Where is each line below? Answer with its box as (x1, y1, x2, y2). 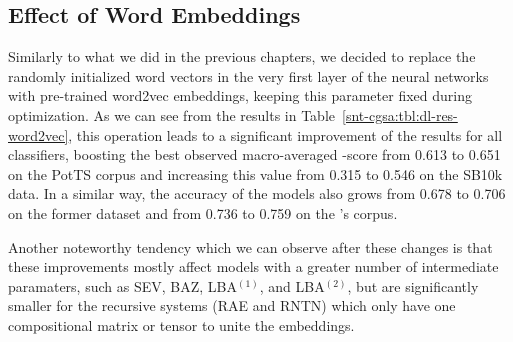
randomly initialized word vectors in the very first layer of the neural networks (8, 65, 489, 86)
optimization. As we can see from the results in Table (8, 104, 336, 125)
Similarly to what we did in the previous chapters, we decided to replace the (8, 46, 476, 67)
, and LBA (259, 275, 325, 296)
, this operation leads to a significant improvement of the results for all (68, 124, 503, 145)
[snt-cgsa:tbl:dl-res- (342, 104, 458, 125)
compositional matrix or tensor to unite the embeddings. (8, 314, 355, 335)
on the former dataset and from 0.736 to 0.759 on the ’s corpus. (8, 202, 398, 223)
